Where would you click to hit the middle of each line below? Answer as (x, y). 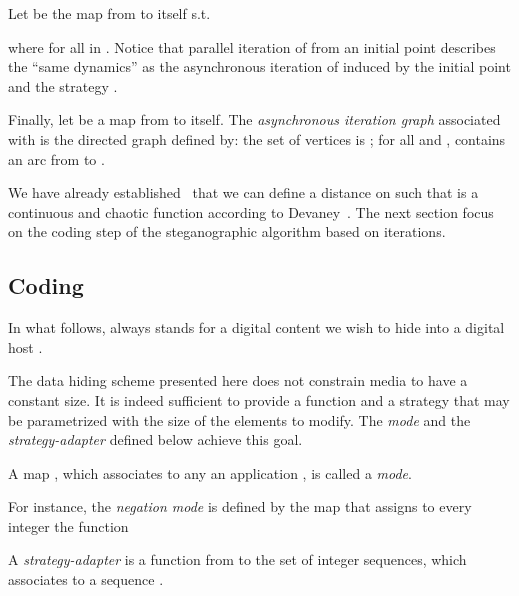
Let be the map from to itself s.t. (109, 13)
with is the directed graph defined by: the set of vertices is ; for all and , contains (257, 138)
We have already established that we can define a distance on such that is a (243, 192)
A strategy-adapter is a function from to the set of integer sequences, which (237, 559)
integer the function (68, 525)
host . (25, 346)
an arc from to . (56, 158)
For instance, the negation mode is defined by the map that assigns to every (240, 506)
